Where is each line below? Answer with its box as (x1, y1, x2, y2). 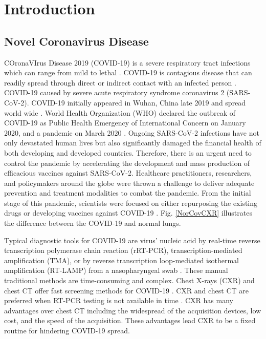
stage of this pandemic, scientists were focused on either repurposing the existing (4, 197, 258, 208)
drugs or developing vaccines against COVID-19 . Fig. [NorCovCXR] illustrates (4, 207, 252, 218)
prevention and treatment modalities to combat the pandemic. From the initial (4, 187, 251, 198)
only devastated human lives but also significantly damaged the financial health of (4, 137, 261, 148)
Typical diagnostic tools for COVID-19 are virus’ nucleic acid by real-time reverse (4, 235, 260, 245)
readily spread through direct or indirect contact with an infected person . (4, 77, 236, 88)
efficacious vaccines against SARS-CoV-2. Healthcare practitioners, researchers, (4, 167, 252, 178)
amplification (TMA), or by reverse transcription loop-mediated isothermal (4, 255, 239, 265)
